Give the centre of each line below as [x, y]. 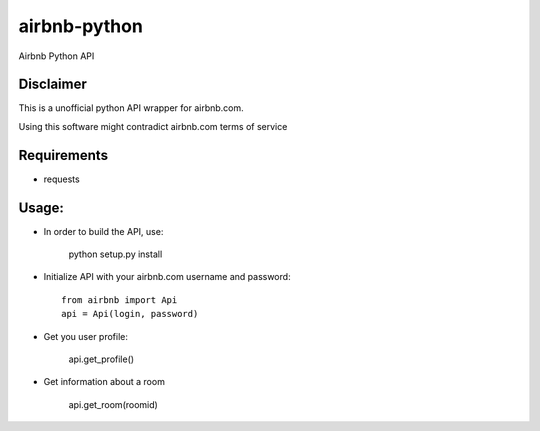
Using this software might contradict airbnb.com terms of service [153, 126]
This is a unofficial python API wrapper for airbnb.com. [131, 108]
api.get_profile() [101, 359]
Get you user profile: [86, 336]
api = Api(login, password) [130, 314]
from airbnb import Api [119, 299]
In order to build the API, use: [103, 231]
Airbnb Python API [56, 56]
